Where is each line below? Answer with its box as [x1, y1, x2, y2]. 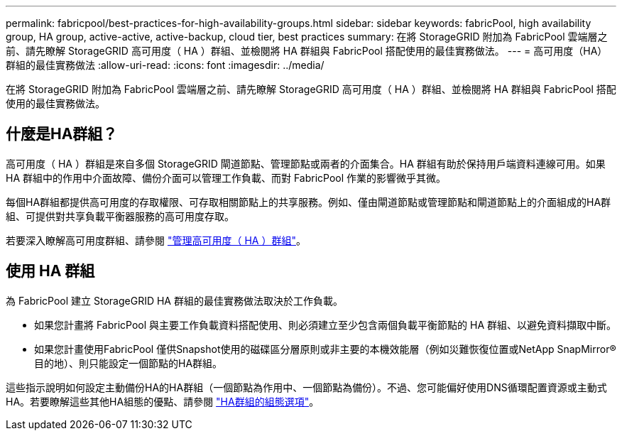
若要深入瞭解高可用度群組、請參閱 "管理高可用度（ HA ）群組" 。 [6, 234, 306, 246]
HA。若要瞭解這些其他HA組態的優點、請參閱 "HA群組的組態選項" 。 [6, 395, 320, 408]
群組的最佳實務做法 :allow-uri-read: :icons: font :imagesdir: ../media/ [6, 59, 324, 71]
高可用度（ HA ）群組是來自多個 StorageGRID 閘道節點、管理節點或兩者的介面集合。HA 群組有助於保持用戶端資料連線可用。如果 [6, 157, 606, 170]
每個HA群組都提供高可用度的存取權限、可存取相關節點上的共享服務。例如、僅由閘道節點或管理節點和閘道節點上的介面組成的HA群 [6, 195, 611, 208]
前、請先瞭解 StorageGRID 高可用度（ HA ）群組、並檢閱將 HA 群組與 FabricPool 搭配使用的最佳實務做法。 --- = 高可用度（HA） [6, 45, 608, 57]
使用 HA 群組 [6, 262, 95, 280]
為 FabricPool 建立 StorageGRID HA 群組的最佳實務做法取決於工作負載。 [6, 294, 343, 307]
